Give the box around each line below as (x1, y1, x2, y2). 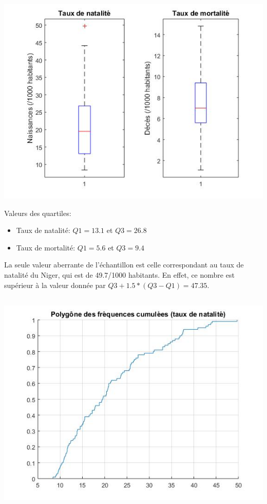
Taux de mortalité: (16, 242, 75, 253)
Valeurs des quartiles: (4, 207, 71, 218)
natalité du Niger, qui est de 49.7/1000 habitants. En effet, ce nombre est (4, 269, 235, 280)
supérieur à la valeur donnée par (4, 279, 106, 290)
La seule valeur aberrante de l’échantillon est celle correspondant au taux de (4, 259, 244, 270)
